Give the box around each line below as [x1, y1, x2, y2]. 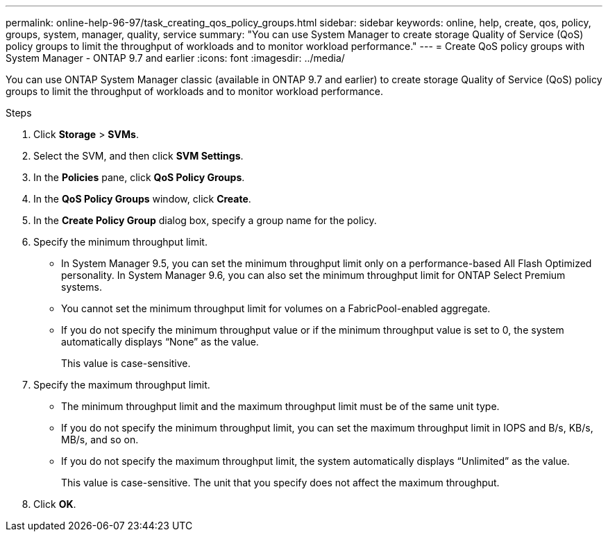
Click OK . [33, 498, 76, 510]
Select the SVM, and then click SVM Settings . [33, 150, 244, 162]
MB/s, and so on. [61, 434, 139, 445]
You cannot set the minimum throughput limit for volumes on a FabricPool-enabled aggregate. [61, 302, 491, 314]
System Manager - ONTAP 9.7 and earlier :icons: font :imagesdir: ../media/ [6, 52, 345, 64]
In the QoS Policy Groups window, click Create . [33, 193, 251, 205]
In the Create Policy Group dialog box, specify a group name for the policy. [33, 214, 377, 226]
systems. [61, 281, 102, 293]
